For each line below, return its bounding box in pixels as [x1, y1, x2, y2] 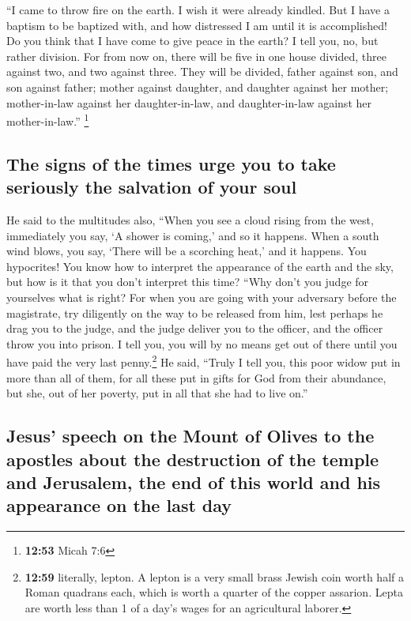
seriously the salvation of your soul [6, 175, 297, 199]
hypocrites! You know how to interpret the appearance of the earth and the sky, [6, 258, 394, 274]
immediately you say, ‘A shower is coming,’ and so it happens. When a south [6, 227, 379, 243]
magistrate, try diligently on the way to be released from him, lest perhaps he [6, 304, 383, 321]
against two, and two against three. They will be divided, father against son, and [6, 63, 398, 80]
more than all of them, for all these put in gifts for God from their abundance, [6, 369, 386, 386]
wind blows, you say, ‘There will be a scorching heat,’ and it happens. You [6, 243, 367, 259]
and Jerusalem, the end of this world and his [6, 469, 381, 494]
